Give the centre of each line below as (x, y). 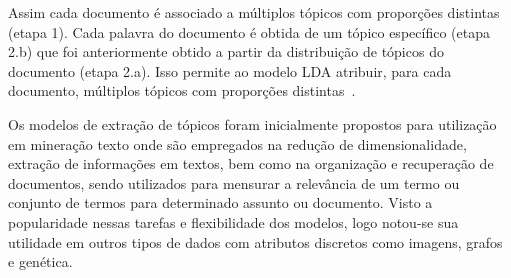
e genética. (40, 261)
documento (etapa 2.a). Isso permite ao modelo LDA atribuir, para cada (230, 70)
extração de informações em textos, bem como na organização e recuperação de (251, 163)
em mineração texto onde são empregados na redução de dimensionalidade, (237, 143)
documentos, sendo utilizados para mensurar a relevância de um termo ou (234, 182)
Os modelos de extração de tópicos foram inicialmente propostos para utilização (252, 123)
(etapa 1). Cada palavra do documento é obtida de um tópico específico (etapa (249, 31)
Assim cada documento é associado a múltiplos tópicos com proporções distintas (254, 12)
